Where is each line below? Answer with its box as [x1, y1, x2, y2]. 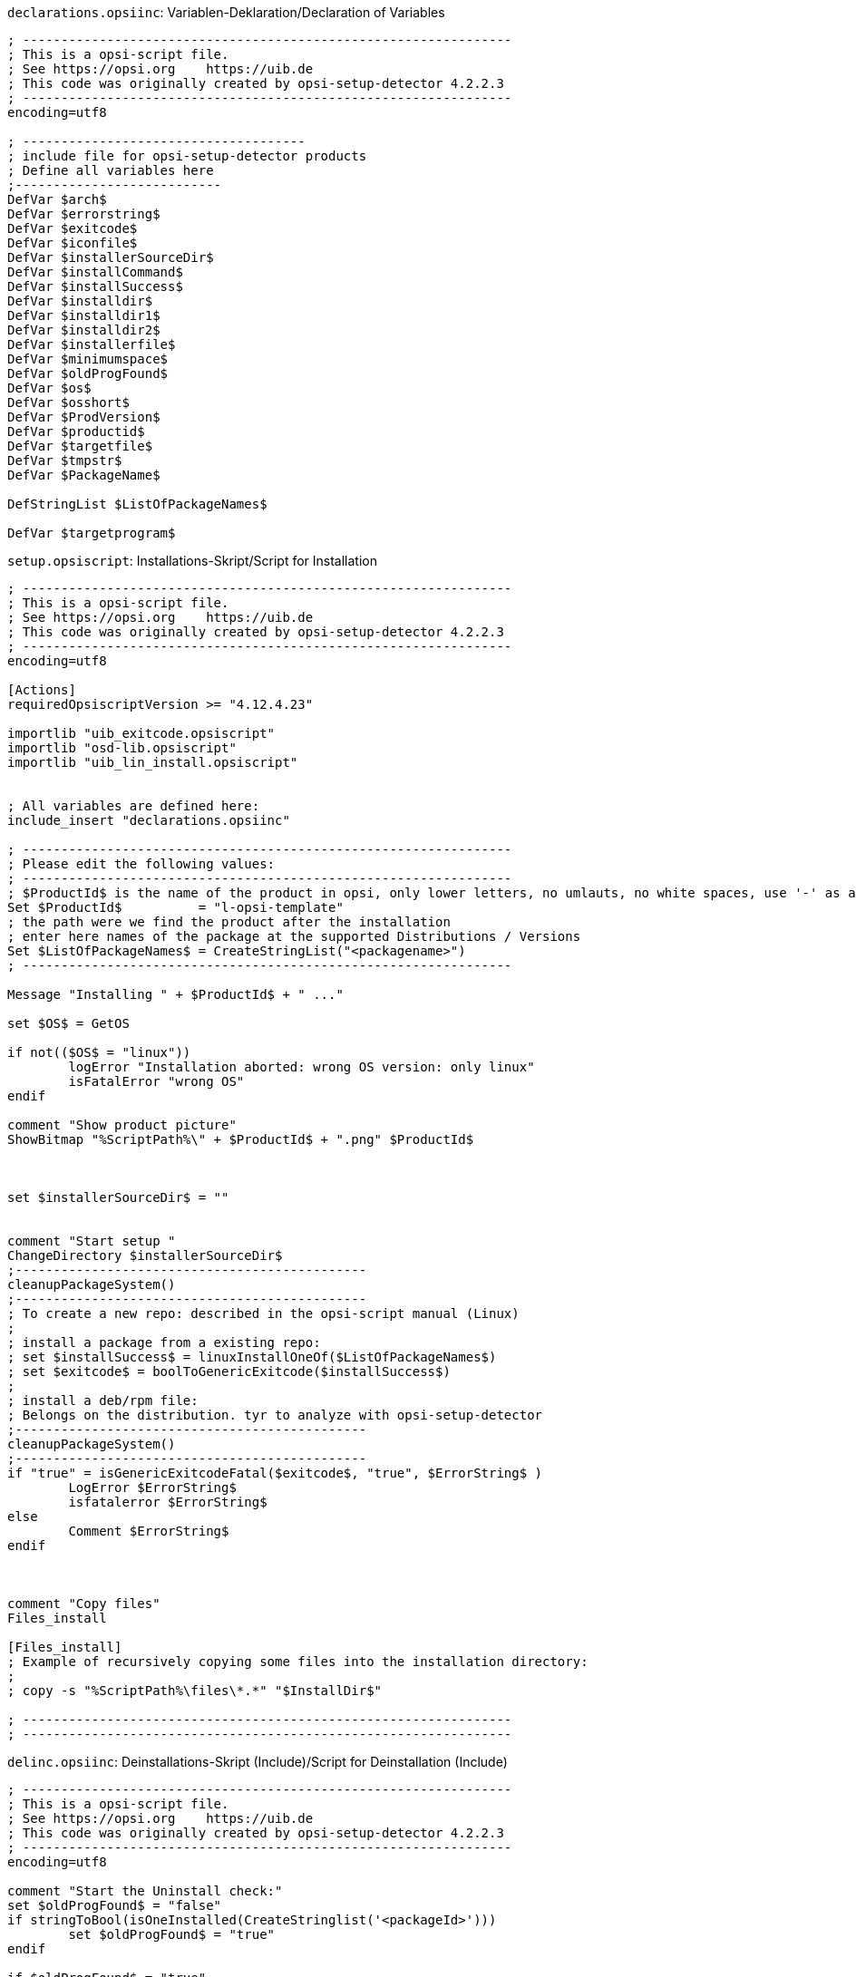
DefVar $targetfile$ [7, 439, 153, 453]
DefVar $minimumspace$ [7, 352, 169, 366]
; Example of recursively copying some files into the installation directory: [7, 1654, 588, 1669]
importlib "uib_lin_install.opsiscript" [7, 755, 298, 770]
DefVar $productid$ [7, 424, 145, 439]
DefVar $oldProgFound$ [7, 366, 169, 381]
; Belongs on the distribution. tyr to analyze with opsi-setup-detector [7, 1408, 543, 1422]
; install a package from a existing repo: [7, 1335, 321, 1350]
